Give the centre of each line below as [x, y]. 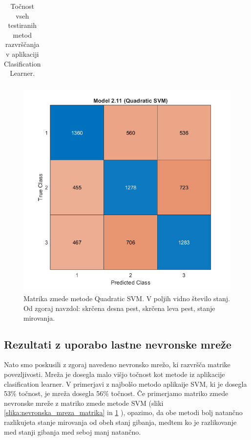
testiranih [22, 25]
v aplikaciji [22, 54]
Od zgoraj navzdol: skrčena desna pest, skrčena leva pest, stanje [119, 308]
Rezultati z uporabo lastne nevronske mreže [118, 344]
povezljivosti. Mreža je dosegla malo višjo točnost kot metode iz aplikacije [115, 374]
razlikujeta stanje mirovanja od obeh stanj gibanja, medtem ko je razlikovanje [120, 422]
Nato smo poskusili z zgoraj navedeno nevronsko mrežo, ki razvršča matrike [117, 364]
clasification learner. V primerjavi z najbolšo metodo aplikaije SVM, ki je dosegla [125, 384]
